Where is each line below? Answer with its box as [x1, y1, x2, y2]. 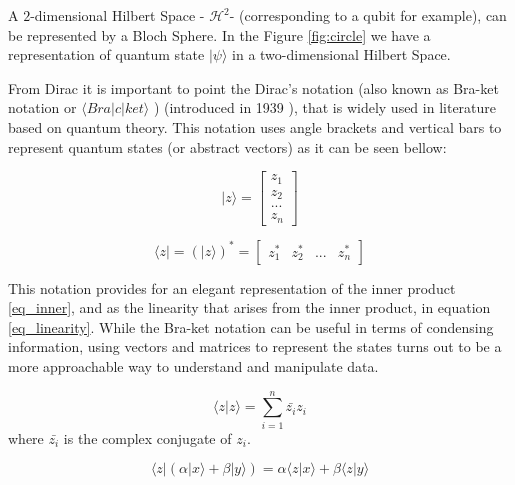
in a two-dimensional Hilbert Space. [232, 44, 451, 65]
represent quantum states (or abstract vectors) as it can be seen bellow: [8, 136, 447, 157]
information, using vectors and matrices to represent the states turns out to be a [8, 336, 502, 357]
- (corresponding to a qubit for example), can [229, 5, 507, 25]
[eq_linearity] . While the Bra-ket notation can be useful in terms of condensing [8, 316, 494, 337]
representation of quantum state [8, 44, 205, 65]
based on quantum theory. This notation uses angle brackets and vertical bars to [8, 116, 502, 137]
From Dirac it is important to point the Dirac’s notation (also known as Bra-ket [8, 77, 499, 98]
